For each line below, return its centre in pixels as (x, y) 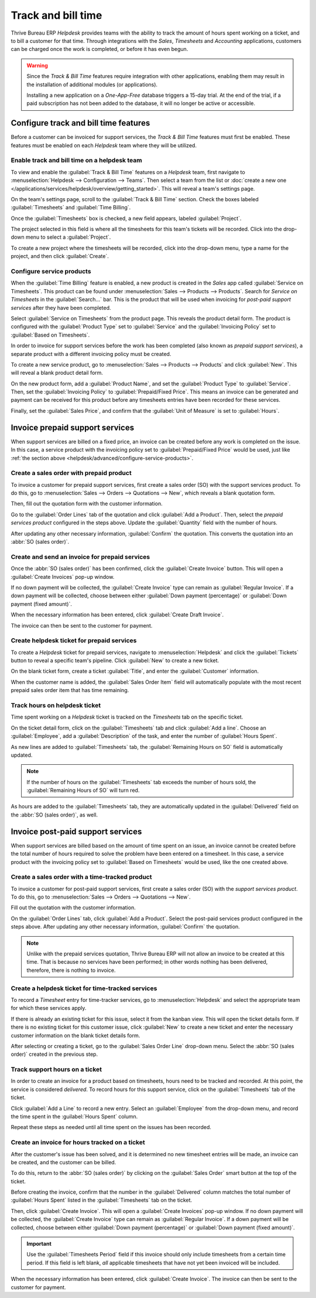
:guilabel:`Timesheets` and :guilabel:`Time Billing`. (71, 208)
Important (39, 1244)
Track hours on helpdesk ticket (56, 705)
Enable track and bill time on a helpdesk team (77, 160)
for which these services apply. (49, 1008)
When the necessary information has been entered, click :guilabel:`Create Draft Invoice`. (117, 615)
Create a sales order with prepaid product (71, 473)
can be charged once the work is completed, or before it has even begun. (99, 49)
